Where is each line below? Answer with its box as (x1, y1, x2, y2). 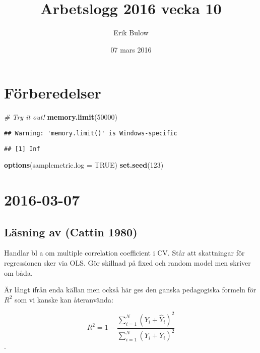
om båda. (4, 267, 33, 278)
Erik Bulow (113, 27, 149, 38)
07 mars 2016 (110, 44, 152, 55)
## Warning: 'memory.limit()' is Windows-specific (4, 129, 177, 137)
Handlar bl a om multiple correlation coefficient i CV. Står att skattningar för (4, 247, 245, 258)
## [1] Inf (4, 145, 40, 153)
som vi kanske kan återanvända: (14, 294, 113, 305)
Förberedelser (4, 82, 101, 103)
